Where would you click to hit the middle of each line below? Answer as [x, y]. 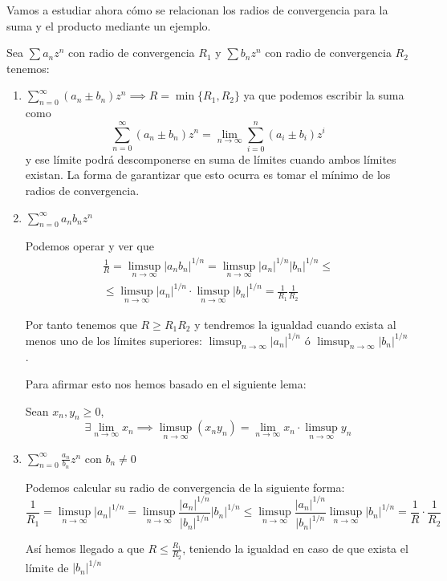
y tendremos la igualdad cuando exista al [295, 324]
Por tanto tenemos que [81, 324]
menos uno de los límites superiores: [114, 340]
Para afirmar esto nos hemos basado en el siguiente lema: [166, 384]
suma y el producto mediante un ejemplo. [109, 25]
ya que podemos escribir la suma [324, 95]
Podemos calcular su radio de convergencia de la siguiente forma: [185, 487]
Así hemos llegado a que [85, 548]
